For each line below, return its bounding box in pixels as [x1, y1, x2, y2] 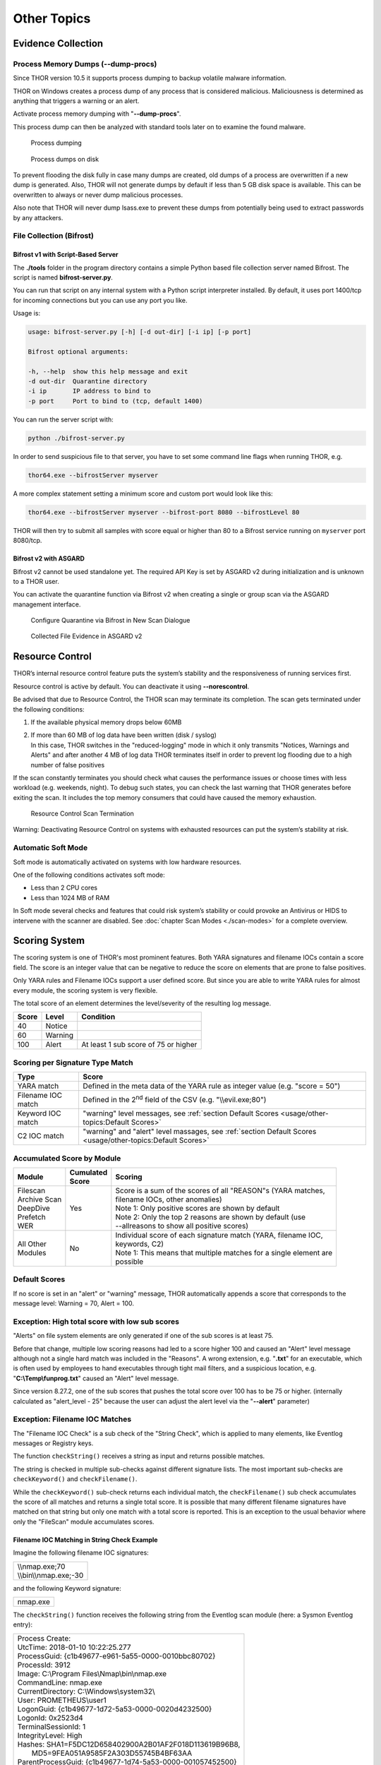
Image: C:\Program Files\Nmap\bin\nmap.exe [17, 1668, 167, 1678]
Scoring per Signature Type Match [13, 1058, 133, 1067]
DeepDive [17, 1203, 51, 1213]
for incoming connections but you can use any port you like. [13, 296, 188, 304]
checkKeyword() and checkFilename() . [13, 1475, 138, 1483]
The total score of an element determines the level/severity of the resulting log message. [13, 999, 272, 1007]
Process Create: [17, 1633, 71, 1643]
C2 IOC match [17, 1131, 65, 1141]
